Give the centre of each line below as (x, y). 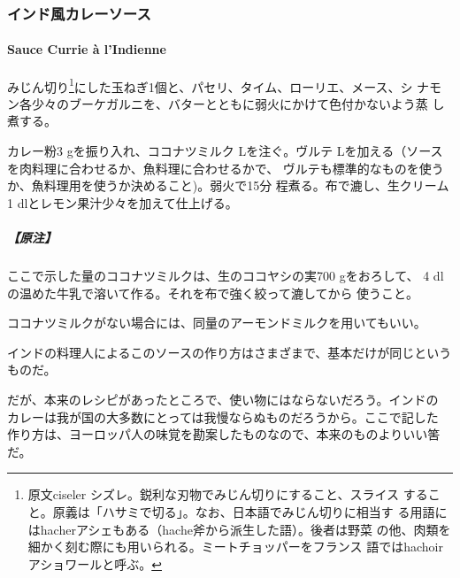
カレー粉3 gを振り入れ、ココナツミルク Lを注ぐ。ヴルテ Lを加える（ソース (225, 151)
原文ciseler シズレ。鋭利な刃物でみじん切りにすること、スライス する (228, 494)
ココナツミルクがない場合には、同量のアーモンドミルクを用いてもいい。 (217, 323)
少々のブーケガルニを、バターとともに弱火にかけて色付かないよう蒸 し (238, 103)
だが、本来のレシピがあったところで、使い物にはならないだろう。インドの (223, 399)
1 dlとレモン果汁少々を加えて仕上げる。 (123, 202)
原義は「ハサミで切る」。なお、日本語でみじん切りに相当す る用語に (250, 511)
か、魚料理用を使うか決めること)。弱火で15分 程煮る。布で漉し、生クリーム (228, 185)
